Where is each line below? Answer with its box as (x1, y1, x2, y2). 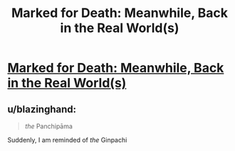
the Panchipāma (24, 122, 73, 130)
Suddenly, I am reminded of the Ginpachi (7, 136, 127, 144)
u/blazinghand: (7, 103, 77, 115)
